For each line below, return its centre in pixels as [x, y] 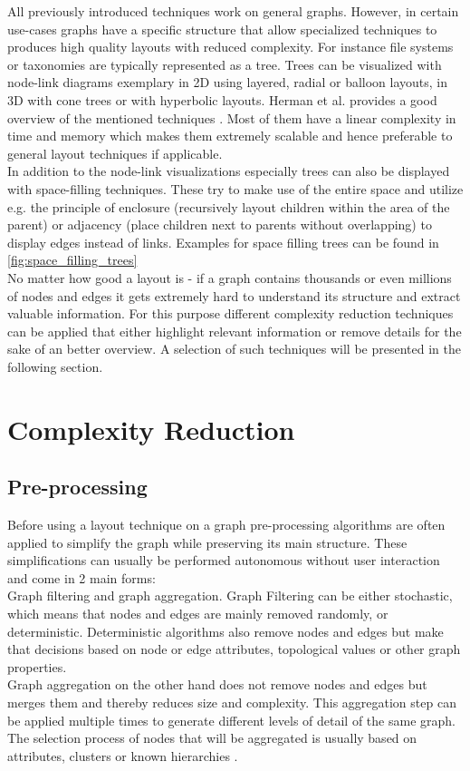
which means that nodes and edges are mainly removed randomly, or [198, 614]
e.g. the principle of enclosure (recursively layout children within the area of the [229, 206]
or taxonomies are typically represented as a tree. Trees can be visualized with [225, 64]
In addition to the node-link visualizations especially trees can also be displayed [229, 171]
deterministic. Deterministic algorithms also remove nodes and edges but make [225, 631]
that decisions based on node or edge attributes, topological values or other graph [234, 649]
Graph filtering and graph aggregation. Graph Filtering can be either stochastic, [230, 595]
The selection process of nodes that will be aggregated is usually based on [212, 738]
